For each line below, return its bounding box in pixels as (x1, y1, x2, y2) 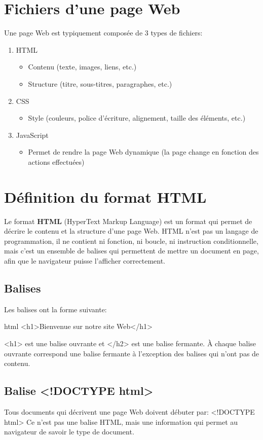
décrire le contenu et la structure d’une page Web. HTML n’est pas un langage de (4, 226, 258, 236)
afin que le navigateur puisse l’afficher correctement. (4, 255, 166, 266)
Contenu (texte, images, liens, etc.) (28, 61, 137, 72)
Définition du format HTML (4, 186, 207, 207)
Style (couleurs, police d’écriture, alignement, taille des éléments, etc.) (28, 113, 246, 123)
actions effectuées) (28, 156, 85, 167)
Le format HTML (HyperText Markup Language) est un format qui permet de (4, 215, 252, 226)
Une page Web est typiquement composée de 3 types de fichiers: (4, 27, 203, 38)
